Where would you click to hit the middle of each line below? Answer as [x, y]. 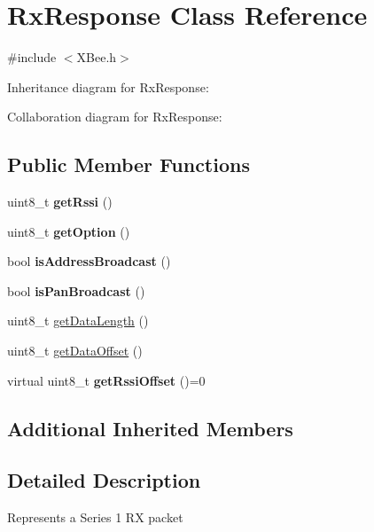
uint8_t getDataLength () [78, 321]
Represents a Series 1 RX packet [95, 517]
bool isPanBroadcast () [76, 290]
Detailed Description [104, 480]
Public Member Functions [129, 164]
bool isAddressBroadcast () [89, 261]
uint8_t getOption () [69, 231]
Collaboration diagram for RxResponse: [115, 117]
